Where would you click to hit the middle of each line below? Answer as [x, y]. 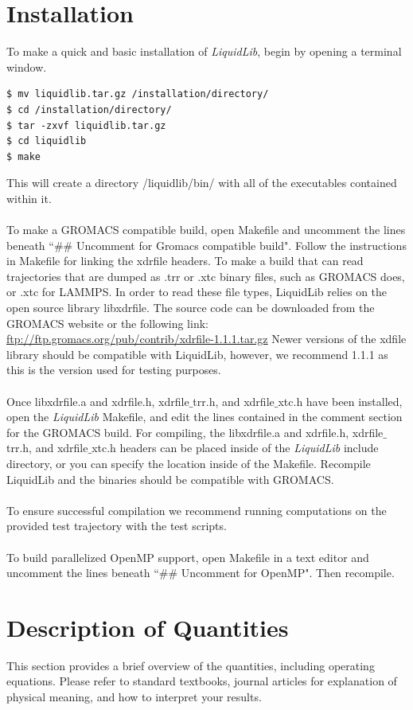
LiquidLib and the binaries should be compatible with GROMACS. [170, 479]
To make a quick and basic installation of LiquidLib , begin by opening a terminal [204, 51]
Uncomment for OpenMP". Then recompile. [288, 573]
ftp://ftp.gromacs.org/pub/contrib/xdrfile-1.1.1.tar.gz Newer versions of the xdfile [206, 339]
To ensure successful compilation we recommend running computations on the [197, 510]
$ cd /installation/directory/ [89, 109]
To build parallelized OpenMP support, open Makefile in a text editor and [188, 557]
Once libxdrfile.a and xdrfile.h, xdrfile [98, 401]
